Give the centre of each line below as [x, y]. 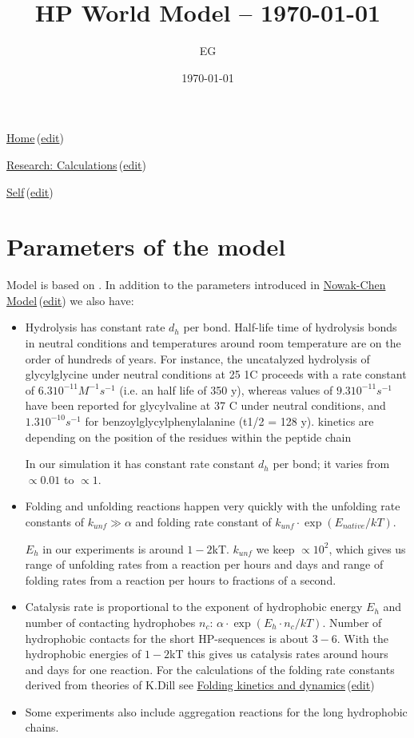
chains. [42, 727]
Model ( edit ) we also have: [70, 300]
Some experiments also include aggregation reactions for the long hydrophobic [216, 711]
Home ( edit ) [35, 138]
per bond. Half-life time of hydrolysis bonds [290, 327]
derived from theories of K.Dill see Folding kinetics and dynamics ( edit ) [200, 685]
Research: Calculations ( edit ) [77, 164]
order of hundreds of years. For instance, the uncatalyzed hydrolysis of [197, 358]
